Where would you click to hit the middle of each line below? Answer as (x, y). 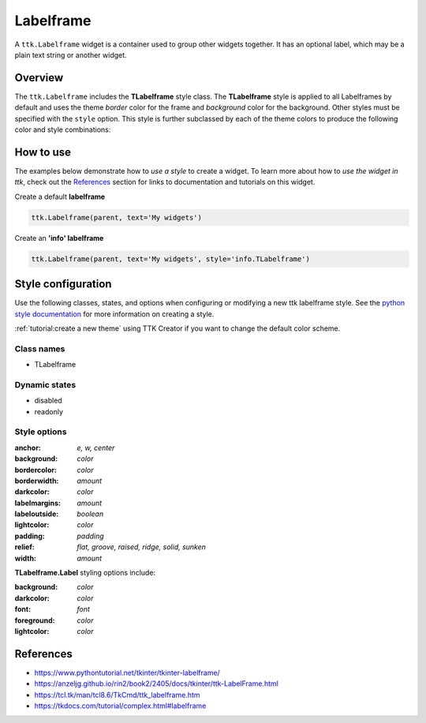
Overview (39, 78)
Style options (41, 432)
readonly (49, 411)
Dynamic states (45, 384)
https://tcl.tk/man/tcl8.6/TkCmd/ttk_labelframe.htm (117, 695)
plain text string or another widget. (71, 54)
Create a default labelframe (60, 197)
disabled (48, 401)
